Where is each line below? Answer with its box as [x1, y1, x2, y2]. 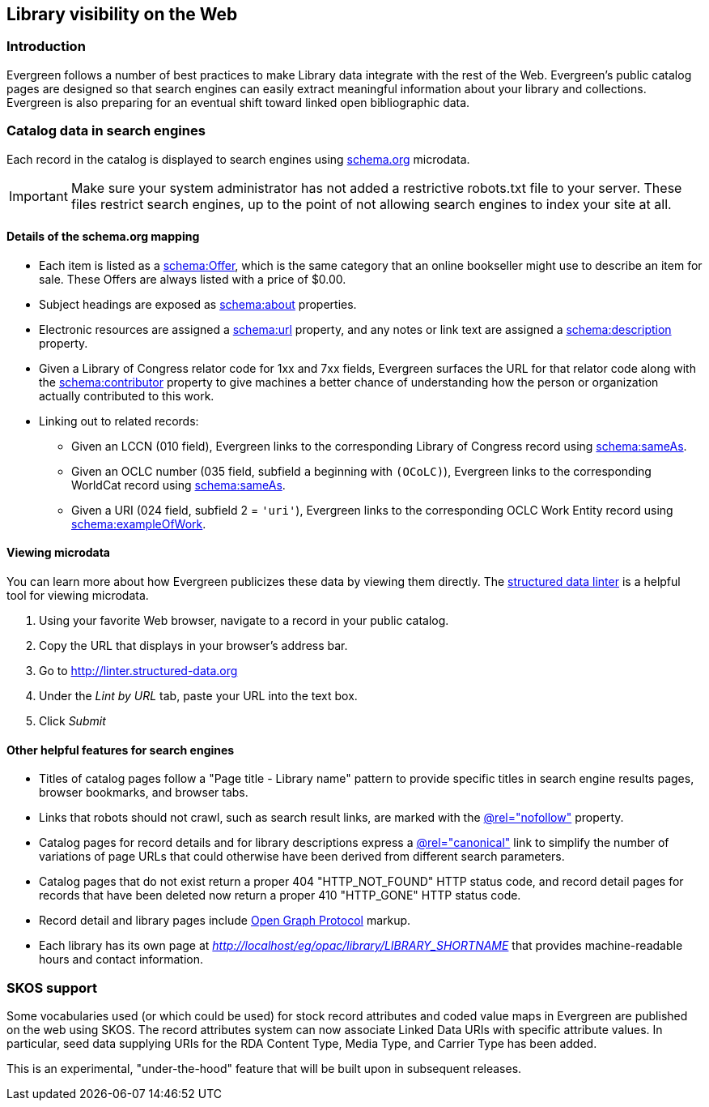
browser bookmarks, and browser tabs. [39, 785, 248, 800]
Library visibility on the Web [6, 4, 238, 24]
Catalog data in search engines [6, 122, 206, 139]
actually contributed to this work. [39, 388, 214, 403]
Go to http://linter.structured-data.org [39, 663, 238, 677]
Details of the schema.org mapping [6, 229, 200, 244]
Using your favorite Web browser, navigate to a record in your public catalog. [39, 613, 449, 627]
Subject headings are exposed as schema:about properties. [39, 297, 357, 311]
